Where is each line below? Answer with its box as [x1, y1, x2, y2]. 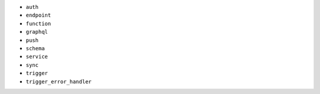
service [25, 53, 49, 60]
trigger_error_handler [25, 78, 92, 85]
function [25, 20, 52, 27]
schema [25, 45, 45, 51]
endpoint [25, 12, 52, 19]
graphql [25, 28, 49, 35]
